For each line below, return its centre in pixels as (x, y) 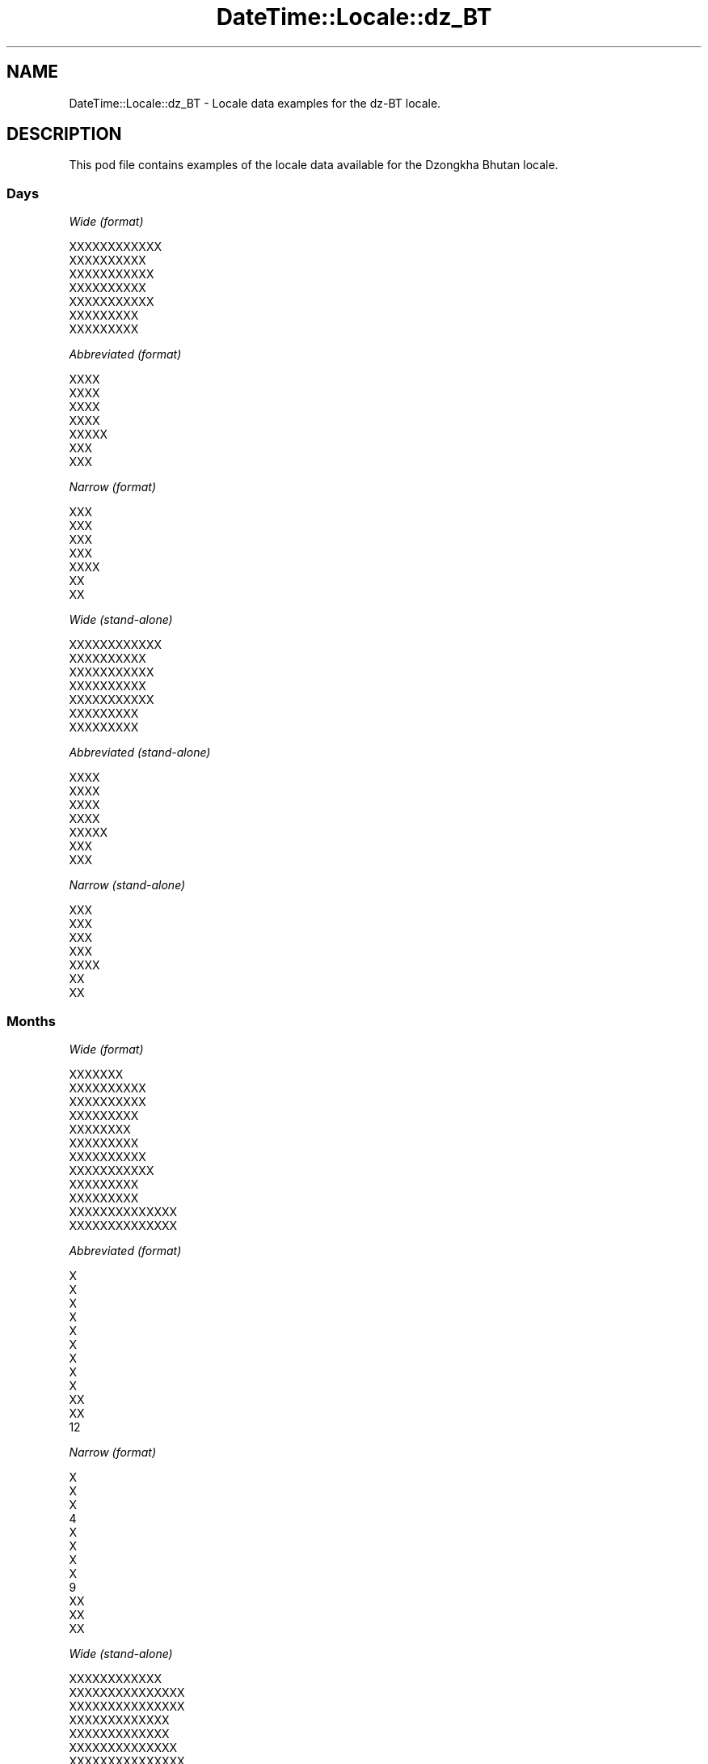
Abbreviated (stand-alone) (140, 753)
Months (31, 1021)
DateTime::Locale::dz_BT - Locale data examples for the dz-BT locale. (255, 103)
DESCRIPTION (64, 134)
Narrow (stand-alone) (127, 885)
